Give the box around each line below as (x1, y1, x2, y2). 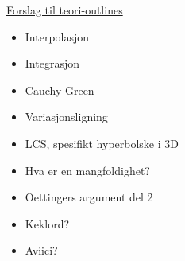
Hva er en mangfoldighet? (25, 162, 150, 178)
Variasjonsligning (25, 108, 108, 125)
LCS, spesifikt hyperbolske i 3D (25, 134, 179, 151)
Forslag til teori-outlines (6, 2, 123, 18)
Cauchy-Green (25, 81, 94, 98)
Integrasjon (25, 55, 79, 72)
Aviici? (25, 242, 58, 259)
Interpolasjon (25, 28, 90, 45)
